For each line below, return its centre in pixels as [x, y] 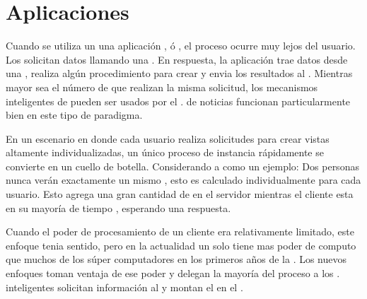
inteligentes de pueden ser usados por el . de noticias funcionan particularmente [178, 101]
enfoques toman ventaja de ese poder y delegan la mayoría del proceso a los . [173, 273]
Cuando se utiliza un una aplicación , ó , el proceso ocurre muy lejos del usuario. [181, 46]
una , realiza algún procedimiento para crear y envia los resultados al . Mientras [179, 73]
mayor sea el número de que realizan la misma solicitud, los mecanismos [162, 87]
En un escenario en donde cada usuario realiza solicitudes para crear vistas [168, 138]
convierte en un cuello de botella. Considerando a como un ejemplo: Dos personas [182, 166]
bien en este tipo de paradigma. [74, 115]
